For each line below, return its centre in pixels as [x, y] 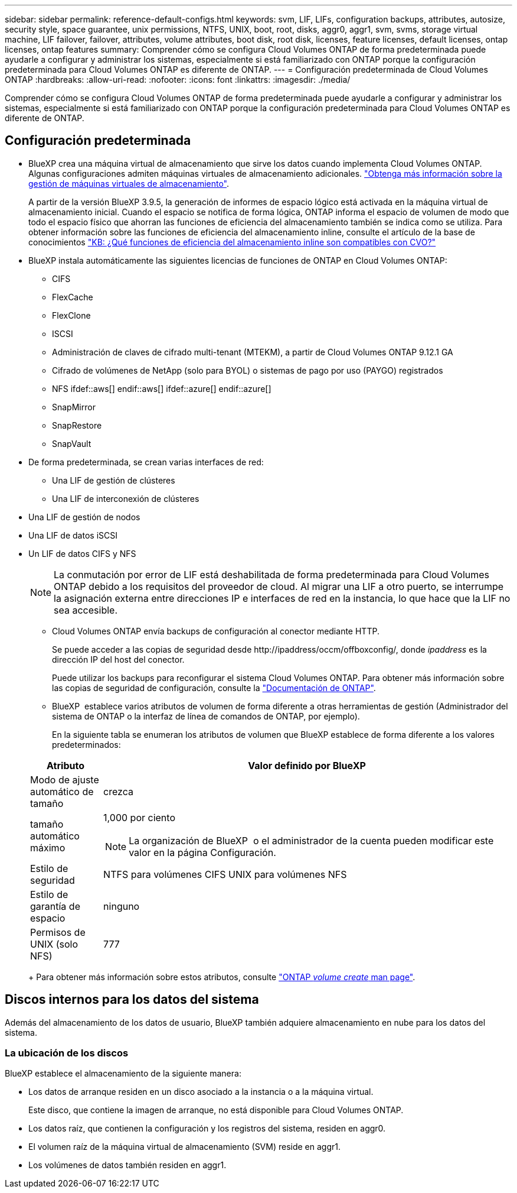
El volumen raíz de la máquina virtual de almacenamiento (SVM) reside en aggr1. [185, 1147]
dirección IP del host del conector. [118, 659]
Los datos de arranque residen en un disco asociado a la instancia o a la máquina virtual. [201, 1092]
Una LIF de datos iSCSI [73, 535]
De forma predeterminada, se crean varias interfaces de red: [146, 462]
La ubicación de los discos [67, 1053]
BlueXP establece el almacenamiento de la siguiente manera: [123, 1074]
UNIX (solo [54, 944]
